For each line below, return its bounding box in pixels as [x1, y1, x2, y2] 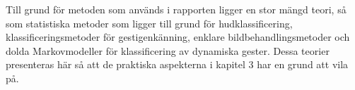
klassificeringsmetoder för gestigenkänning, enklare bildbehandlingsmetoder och [6, 30, 350, 44]
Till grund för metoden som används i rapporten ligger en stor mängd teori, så [6, 2, 347, 16]
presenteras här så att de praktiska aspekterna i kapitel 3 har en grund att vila [6, 57, 349, 72]
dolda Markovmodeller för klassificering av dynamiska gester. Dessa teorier [6, 43, 330, 58]
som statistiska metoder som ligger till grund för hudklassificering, [6, 15, 293, 30]
